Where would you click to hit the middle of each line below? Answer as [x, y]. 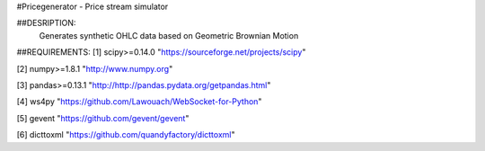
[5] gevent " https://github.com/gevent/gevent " [103, 118]
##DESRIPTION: [46, 23]
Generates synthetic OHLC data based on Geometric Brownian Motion [169, 35]
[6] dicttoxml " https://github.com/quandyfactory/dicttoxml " [126, 135]
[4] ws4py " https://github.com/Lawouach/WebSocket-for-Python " [139, 102]
